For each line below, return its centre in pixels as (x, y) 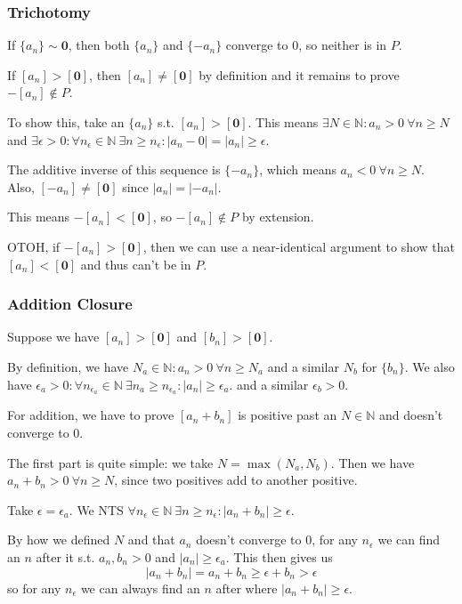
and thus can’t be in (136, 264)
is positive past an (288, 415)
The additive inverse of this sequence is (114, 169)
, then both (99, 45)
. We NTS (96, 509)
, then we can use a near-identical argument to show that (299, 246)
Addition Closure (70, 304)
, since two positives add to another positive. (236, 480)
